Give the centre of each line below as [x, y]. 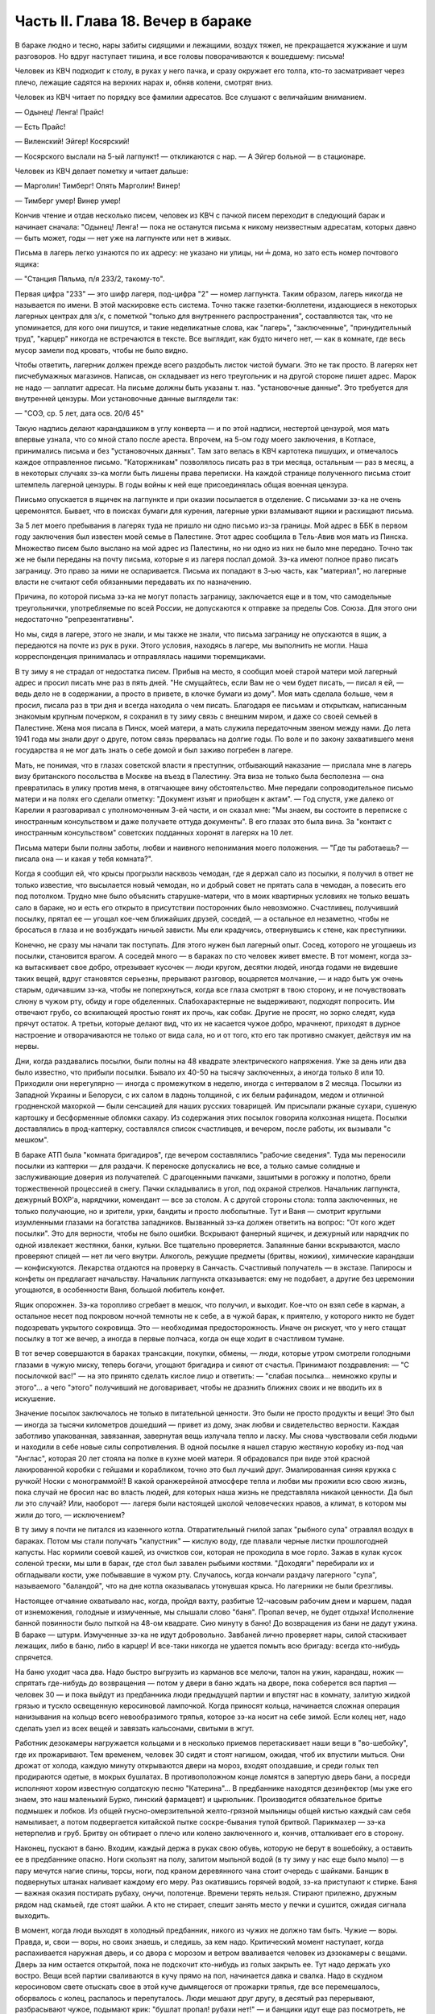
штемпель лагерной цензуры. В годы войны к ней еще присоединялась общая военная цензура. [182, 484]
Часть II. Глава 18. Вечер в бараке [133, 21]
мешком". [32, 1140]
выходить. [33, 1916]
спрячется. [34, 1657]
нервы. [27, 1046]
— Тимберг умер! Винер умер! [68, 201]
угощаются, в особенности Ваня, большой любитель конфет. [120, 1290]
